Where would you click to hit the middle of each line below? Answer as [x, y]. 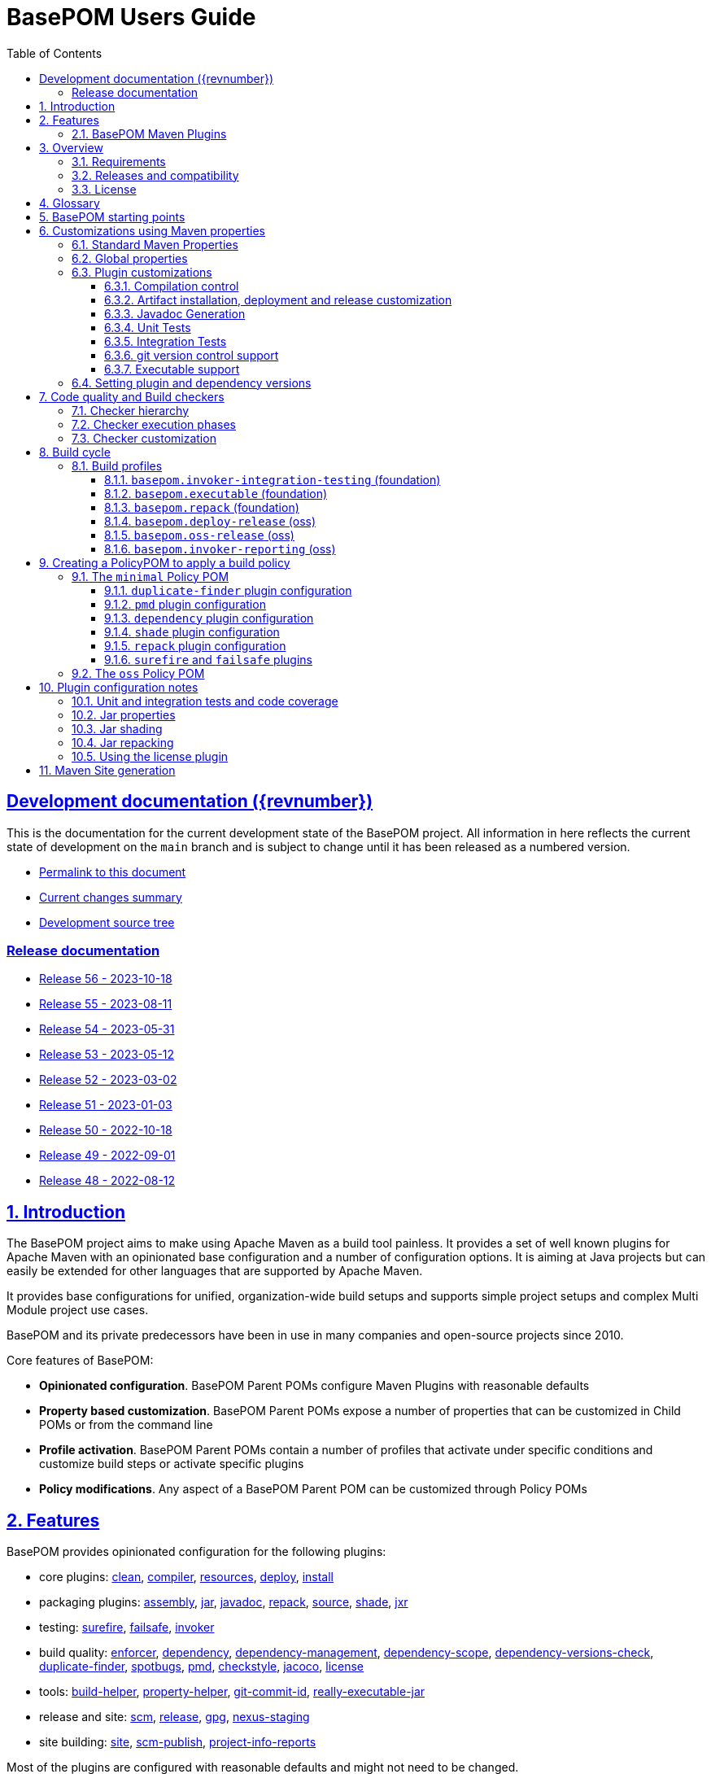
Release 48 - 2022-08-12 [107, 1181]
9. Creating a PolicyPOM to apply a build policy [165, 562]
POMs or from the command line [126, 1425]
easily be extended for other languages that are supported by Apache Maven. [215, 1271]
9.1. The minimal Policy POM [150, 576]
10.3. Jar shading [117, 728]
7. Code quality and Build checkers [132, 396]
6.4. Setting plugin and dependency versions [192, 382]
